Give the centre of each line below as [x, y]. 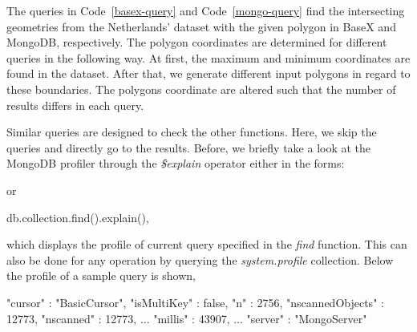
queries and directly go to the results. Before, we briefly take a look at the [189, 147]
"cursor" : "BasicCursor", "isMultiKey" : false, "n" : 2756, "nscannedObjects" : [195, 302]
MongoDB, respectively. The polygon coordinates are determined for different [197, 42]
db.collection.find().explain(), [78, 217]
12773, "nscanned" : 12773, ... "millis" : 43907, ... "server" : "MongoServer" [187, 318]
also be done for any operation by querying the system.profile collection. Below [200, 259]
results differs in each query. [75, 105]
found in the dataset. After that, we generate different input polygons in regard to [208, 73]
